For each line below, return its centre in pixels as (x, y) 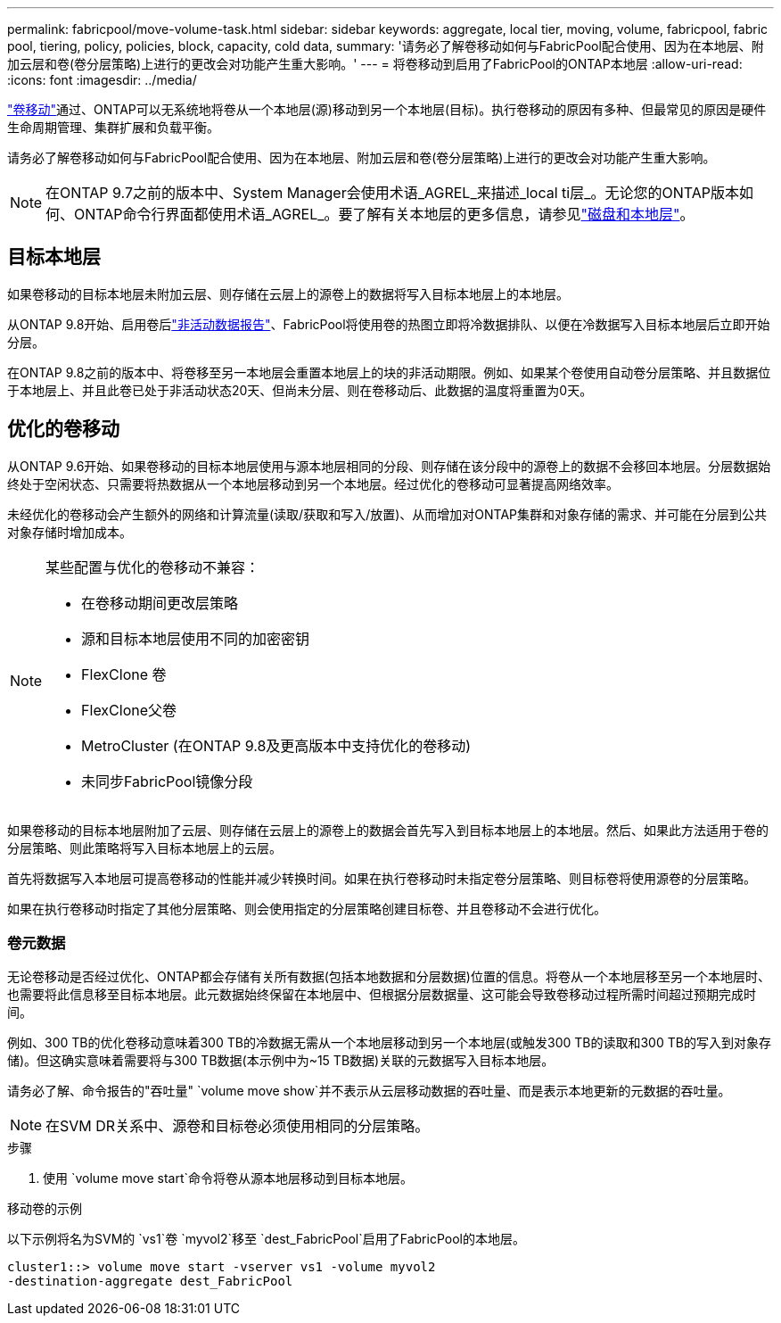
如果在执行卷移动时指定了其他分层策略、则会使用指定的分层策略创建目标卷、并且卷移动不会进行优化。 (307, 908)
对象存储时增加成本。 (70, 532)
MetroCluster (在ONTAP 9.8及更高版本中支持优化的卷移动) (276, 745)
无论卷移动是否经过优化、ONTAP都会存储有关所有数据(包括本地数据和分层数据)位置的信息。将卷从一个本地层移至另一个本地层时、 (389, 977)
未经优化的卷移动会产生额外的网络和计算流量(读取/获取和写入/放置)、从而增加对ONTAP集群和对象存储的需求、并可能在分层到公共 (387, 514)
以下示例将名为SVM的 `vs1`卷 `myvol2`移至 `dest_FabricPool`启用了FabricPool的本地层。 (266, 1239)
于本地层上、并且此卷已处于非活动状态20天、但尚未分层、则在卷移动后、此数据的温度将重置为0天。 (300, 390)
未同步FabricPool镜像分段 (167, 781)
